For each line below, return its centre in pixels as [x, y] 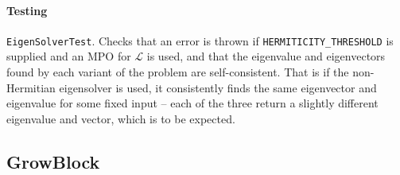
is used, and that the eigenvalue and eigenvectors [266, 56]
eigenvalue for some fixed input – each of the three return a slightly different [192, 103]
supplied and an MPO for [69, 56]
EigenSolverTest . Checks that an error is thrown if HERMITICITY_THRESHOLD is [200, 40]
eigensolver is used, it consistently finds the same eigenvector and [218, 87]
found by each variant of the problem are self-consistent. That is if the [178, 72]
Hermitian [31, 87]
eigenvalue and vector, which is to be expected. [121, 118]
